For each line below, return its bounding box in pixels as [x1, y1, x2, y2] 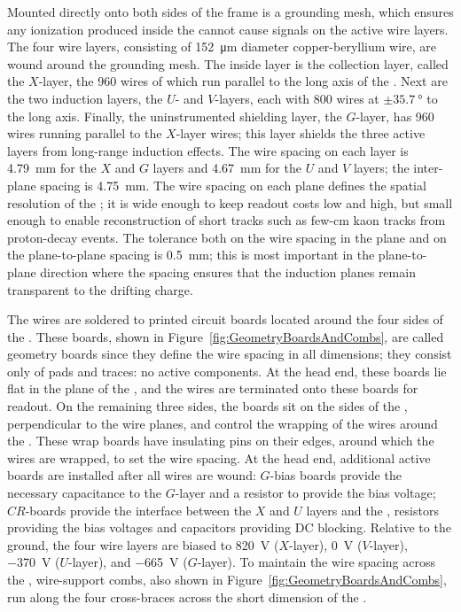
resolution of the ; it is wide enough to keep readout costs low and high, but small [7, 193, 453, 212]
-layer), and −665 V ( [68, 553, 188, 571]
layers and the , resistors [306, 500, 439, 519]
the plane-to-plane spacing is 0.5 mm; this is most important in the [7, 245, 375, 264]
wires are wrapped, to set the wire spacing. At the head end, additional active [7, 448, 431, 467]
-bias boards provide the [270, 466, 402, 484]
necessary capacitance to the [7, 484, 161, 502]
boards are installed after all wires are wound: [7, 466, 256, 484]
